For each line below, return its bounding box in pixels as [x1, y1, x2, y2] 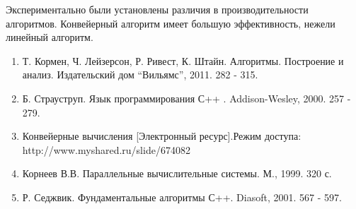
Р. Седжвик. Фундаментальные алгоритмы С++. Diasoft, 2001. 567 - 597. [22, 189, 342, 204]
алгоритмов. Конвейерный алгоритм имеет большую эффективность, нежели [6, 16, 335, 30]
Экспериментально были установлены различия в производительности [6, 2, 309, 16]
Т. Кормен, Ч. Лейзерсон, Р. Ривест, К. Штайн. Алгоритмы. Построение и [22, 53, 344, 68]
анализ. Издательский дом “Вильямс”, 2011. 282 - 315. [22, 67, 258, 82]
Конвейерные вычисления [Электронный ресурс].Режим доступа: [22, 129, 302, 143]
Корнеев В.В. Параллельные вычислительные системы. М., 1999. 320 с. [22, 166, 332, 181]
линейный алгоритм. [6, 30, 93, 44]
